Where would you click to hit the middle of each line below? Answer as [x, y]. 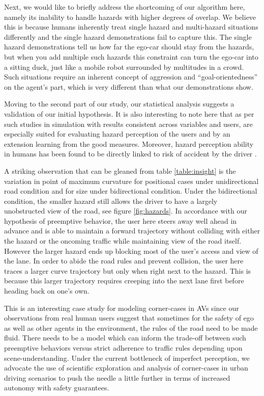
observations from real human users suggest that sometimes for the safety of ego [129, 318]
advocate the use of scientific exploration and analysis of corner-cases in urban [126, 368]
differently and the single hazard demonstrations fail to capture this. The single [128, 36]
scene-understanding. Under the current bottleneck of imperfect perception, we [127, 358]
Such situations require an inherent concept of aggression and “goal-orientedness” [131, 77]
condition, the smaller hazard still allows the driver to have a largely [111, 201]
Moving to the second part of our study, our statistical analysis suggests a [119, 104]
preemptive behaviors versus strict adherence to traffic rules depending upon [123, 348]
